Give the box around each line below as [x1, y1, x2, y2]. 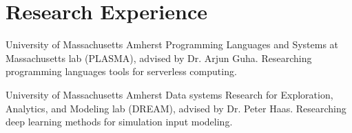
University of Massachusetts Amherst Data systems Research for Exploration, [6, 87, 333, 101]
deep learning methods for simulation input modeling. [6, 114, 233, 129]
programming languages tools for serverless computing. [6, 64, 237, 79]
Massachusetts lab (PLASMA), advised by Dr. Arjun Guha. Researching [6, 50, 312, 65]
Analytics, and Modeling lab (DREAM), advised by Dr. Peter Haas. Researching [6, 101, 346, 115]
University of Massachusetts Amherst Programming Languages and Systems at [6, 37, 339, 52]
